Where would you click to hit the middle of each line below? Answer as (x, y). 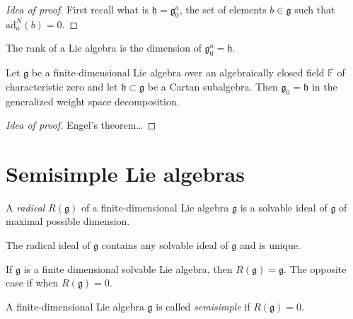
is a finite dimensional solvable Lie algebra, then (128, 268)
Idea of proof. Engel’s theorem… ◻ (81, 125)
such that (315, 9)
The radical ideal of (48, 245)
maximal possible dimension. (68, 221)
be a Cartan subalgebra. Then (213, 86)
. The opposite (315, 268)
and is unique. (270, 245)
